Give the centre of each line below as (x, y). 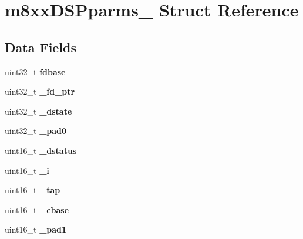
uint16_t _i (27, 170)
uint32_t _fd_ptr (40, 91)
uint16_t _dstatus (41, 150)
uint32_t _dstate (38, 111)
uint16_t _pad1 (36, 229)
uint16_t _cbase (37, 209)
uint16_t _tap (33, 190)
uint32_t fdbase (35, 71)
